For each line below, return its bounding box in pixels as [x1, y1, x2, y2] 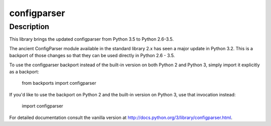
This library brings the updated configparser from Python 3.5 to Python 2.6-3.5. [9, 36, 174, 42]
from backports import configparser [22, 80, 96, 86]
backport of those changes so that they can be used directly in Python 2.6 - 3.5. [9, 53, 175, 59]
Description [9, 22, 50, 31]
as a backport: [9, 68, 40, 75]
